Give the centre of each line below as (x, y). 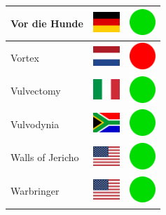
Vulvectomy (36, 91)
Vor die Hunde (47, 23)
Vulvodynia (35, 124)
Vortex (25, 57)
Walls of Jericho (45, 157)
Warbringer (35, 191)
